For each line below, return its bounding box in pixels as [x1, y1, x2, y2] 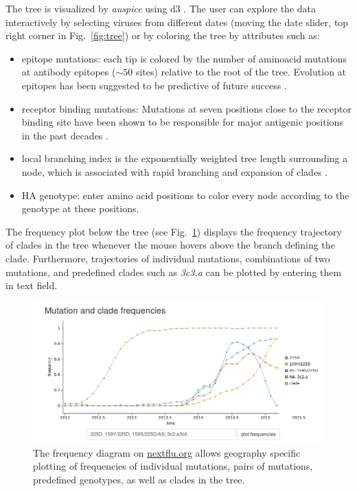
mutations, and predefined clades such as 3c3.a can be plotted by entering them [5, 264, 342, 279]
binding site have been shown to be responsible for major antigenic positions [21, 115, 343, 129]
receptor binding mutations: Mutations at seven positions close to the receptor [21, 101, 352, 115]
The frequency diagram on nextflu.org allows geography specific [33, 445, 301, 459]
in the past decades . [21, 128, 108, 142]
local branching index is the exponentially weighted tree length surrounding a [21, 151, 348, 165]
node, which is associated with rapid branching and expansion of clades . [21, 164, 328, 179]
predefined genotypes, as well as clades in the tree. [33, 472, 245, 486]
